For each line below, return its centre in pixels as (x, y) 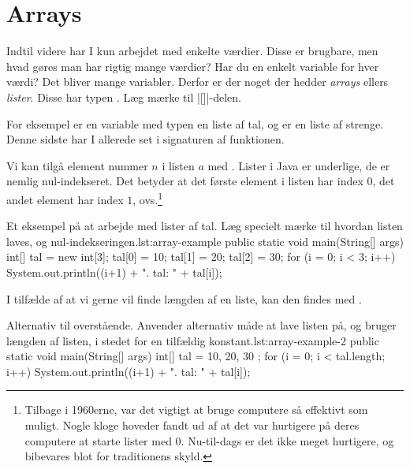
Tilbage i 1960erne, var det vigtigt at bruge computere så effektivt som (196, 409)
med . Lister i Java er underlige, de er (299, 165)
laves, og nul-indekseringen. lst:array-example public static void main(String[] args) (205, 241)
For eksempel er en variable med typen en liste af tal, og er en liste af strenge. (195, 123)
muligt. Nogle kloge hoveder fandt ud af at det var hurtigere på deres (192, 425)
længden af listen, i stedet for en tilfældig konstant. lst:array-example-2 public (193, 340)
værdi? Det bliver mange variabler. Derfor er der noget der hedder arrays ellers (198, 82)
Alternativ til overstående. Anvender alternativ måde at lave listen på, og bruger (201, 325)
